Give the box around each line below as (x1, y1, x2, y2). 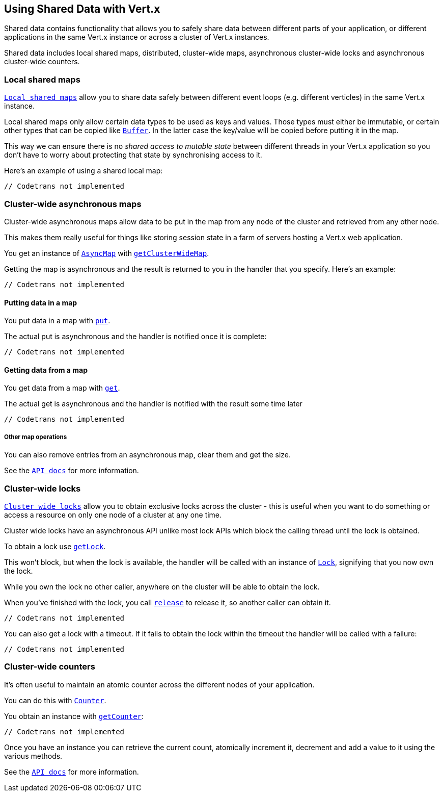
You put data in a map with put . (4, 316, 110, 325)
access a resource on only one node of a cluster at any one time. (4, 510, 222, 519)
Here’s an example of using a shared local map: (4, 166, 163, 175)
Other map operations (4, 433, 67, 441)
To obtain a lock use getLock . (4, 542, 106, 551)
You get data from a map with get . (4, 383, 120, 393)
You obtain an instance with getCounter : (4, 711, 144, 721)
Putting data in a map (4, 298, 77, 307)
